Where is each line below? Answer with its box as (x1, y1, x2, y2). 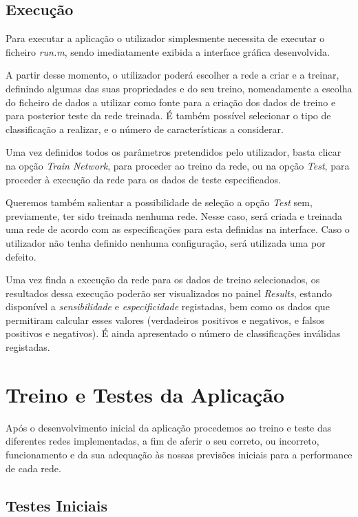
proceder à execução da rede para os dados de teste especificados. (6, 172, 281, 186)
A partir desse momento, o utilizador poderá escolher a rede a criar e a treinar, (6, 68, 339, 82)
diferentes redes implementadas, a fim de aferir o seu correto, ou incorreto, (6, 434, 319, 448)
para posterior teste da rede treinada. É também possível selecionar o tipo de (6, 108, 331, 123)
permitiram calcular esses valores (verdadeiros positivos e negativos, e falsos (6, 312, 325, 327)
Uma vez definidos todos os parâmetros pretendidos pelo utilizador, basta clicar (6, 145, 341, 159)
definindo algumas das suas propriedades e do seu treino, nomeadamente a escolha (6, 81, 352, 95)
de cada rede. (6, 460, 61, 475)
